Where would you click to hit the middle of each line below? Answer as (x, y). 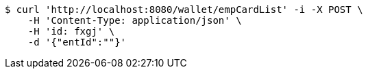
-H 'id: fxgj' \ (71, 31)
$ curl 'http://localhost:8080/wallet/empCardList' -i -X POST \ (184, 10)
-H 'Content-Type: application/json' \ (135, 20)
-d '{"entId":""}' (77, 42)
